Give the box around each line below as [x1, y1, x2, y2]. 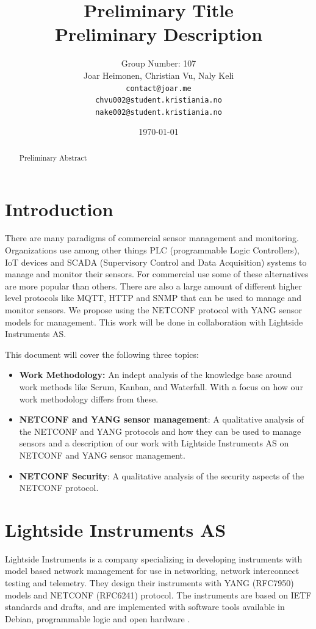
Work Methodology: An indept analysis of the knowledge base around [19, 368, 292, 381]
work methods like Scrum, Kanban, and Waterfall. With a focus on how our [19, 380, 303, 393]
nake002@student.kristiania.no [95, 107, 222, 117]
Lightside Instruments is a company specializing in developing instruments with [5, 552, 303, 565]
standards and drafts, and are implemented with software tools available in [5, 600, 285, 613]
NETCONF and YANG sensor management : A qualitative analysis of [19, 413, 304, 426]
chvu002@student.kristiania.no [95, 96, 222, 105]
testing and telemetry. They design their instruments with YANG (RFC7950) [5, 576, 294, 589]
